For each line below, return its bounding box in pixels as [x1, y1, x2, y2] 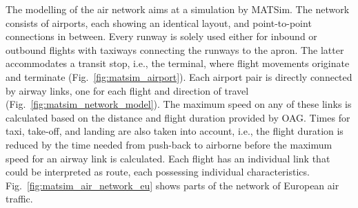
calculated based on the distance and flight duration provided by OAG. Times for [6, 110, 350, 124]
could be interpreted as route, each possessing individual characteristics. [6, 164, 310, 179]
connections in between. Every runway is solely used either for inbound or [6, 29, 317, 44]
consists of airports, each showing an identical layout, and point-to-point [6, 15, 312, 30]
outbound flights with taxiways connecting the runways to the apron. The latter [6, 42, 344, 57]
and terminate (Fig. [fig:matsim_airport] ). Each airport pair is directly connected [6, 69, 352, 84]
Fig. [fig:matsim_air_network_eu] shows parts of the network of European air [6, 178, 339, 192]
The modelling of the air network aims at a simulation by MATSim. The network [6, 2, 350, 16]
